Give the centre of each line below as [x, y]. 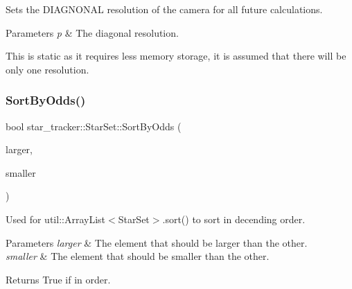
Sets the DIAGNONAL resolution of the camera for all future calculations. [164, 9]
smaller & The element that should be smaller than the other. [138, 256]
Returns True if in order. [58, 279]
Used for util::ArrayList [55, 219]
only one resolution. [47, 69]
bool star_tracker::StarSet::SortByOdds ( [94, 126]
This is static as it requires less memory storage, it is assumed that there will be [176, 56]
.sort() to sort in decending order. [234, 219]
